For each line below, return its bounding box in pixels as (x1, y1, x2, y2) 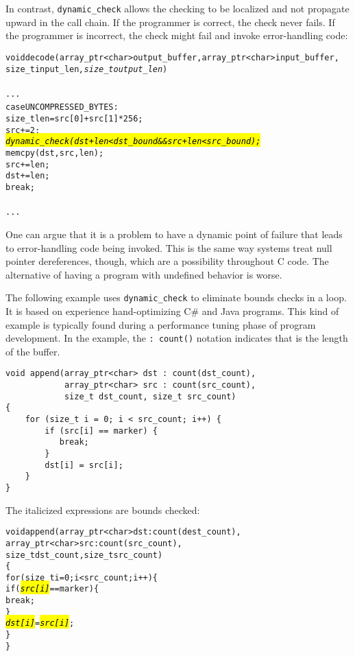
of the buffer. (5, 344, 60, 358)
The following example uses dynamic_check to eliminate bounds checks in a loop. (5, 290, 347, 305)
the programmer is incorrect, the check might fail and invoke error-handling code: (5, 28, 348, 43)
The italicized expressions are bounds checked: (5, 502, 200, 517)
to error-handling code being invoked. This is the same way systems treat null (5, 240, 332, 255)
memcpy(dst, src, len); (5, 148, 104, 159)
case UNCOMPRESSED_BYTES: (5, 102, 119, 113)
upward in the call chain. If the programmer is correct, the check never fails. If (5, 14, 335, 29)
